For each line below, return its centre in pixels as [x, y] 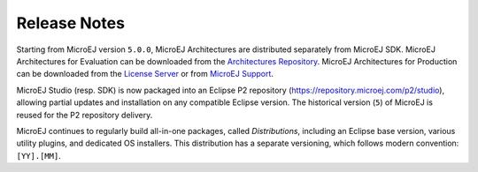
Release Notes [71, 23]
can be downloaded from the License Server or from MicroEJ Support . [145, 74]
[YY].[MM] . [39, 155]
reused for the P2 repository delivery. [85, 115]
